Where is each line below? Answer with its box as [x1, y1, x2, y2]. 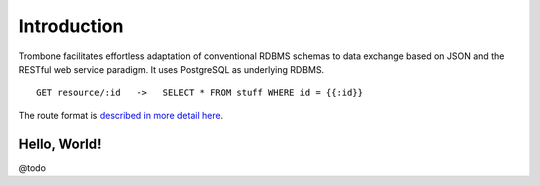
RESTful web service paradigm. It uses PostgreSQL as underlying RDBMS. [18, 63, 325, 75]
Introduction [18, 15, 124, 37]
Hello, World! [18, 135, 102, 152]
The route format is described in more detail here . [18, 109, 224, 121]
